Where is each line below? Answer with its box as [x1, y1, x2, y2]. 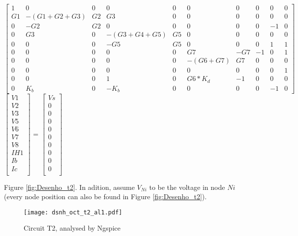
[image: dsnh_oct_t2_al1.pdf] [24, 209, 122, 216]
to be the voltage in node [149, 182, 225, 192]
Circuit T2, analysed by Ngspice [24, 223, 120, 233]
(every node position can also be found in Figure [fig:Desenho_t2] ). [4, 191, 207, 202]
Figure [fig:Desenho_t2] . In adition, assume [4, 182, 135, 192]
